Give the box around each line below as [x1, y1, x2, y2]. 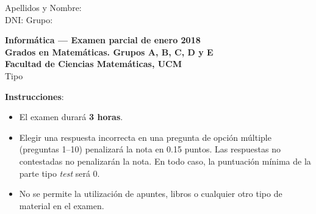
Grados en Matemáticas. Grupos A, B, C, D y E [5, 45, 214, 58]
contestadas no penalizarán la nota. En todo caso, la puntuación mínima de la [19, 154, 311, 167]
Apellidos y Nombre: [5, 1, 82, 13]
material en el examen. [19, 199, 104, 212]
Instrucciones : [5, 90, 64, 102]
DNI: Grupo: [5, 13, 53, 26]
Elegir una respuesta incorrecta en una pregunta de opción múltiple [19, 130, 271, 143]
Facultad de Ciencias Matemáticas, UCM [5, 57, 182, 70]
